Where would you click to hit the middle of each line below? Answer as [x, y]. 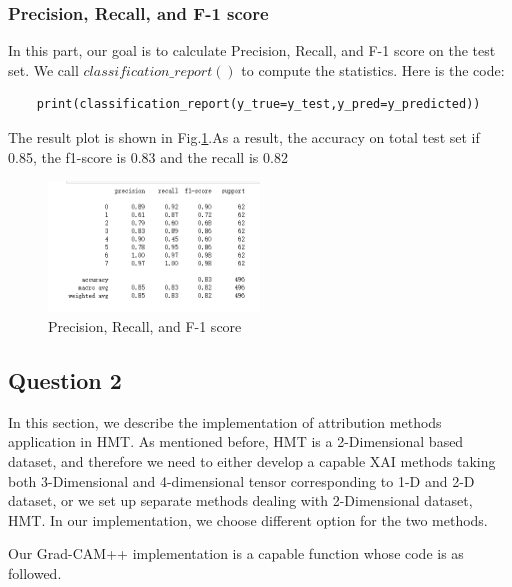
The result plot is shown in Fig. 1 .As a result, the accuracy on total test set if [244, 137]
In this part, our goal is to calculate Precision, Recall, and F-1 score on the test [252, 50]
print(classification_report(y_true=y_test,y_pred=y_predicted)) [258, 104]
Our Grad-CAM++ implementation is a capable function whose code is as [236, 553]
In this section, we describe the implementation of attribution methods [225, 421]
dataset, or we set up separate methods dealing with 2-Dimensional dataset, [240, 500]
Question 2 [65, 379]
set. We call [43, 69]
